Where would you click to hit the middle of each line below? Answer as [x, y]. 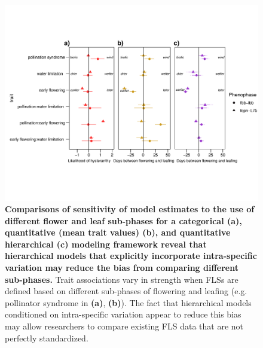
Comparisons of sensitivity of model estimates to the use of [130, 209]
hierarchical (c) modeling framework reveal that [106, 244]
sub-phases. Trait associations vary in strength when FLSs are [122, 279]
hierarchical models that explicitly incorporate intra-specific [131, 256]
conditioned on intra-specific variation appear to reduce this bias [123, 314]
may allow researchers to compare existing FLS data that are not [124, 326]
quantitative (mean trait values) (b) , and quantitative [118, 232]
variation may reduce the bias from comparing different [122, 268]
